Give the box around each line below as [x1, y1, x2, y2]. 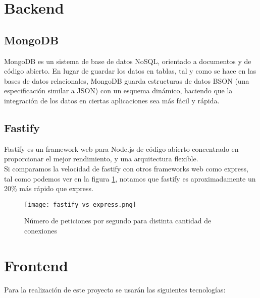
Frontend [4, 255, 69, 275]
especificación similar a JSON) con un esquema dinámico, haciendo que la [4, 85, 233, 96]
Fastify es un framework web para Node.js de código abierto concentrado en [4, 143, 239, 154]
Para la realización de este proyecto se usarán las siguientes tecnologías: [4, 284, 226, 294]
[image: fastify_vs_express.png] [24, 201, 136, 208]
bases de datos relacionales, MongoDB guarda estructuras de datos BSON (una [4, 75, 249, 86]
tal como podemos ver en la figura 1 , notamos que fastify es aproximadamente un [4, 173, 256, 184]
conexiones [24, 225, 58, 235]
